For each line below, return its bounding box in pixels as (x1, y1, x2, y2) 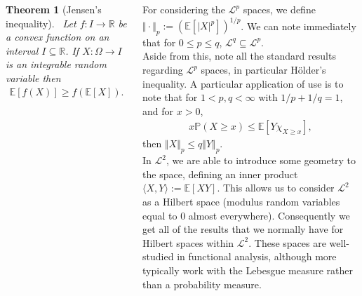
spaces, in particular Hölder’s (201, 62, 326, 77)
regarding (142, 62, 183, 77)
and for (142, 103, 174, 118)
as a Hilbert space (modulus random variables (142, 194, 340, 209)
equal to (142, 208, 177, 222)
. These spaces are (248, 235, 326, 250)
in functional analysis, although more (177, 249, 337, 264)
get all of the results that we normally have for (142, 222, 344, 236)
